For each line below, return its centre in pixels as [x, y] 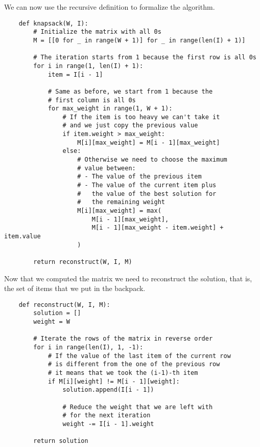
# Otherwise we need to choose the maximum [152, 160]
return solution [61, 441]
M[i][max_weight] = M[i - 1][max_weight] [149, 142]
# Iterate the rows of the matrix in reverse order [123, 339]
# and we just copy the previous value [130, 126]
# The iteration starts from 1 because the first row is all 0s [145, 58]
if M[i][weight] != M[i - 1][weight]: [114, 381]
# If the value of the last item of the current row [139, 356]
